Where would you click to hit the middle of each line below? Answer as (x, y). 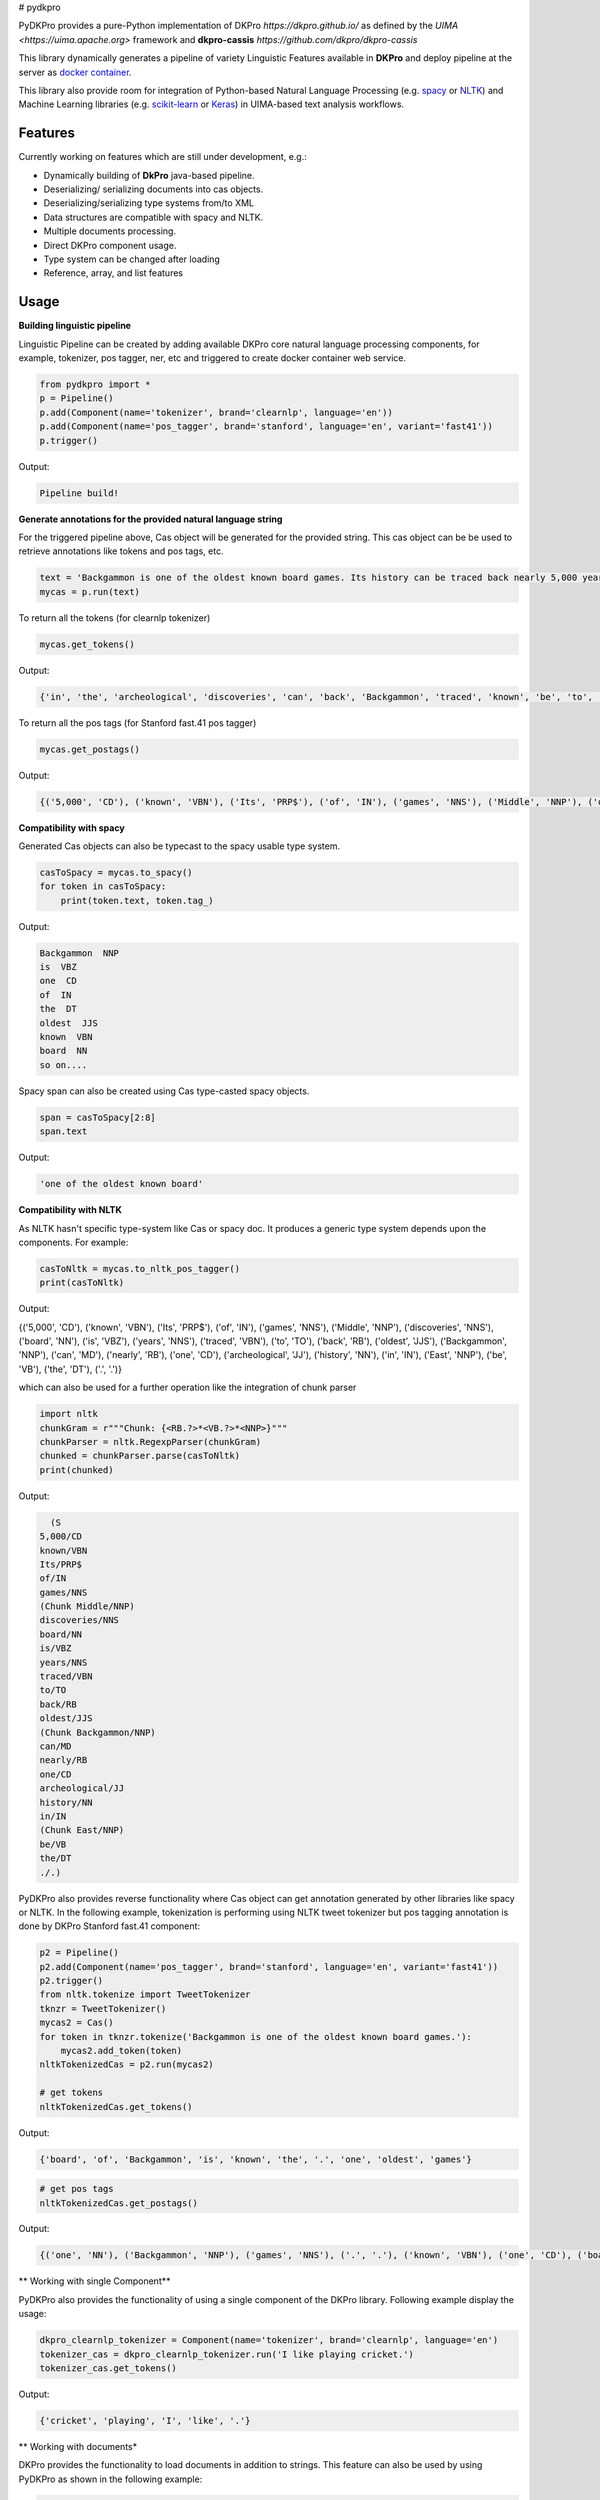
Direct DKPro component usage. (110, 245)
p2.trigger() (71, 1981)
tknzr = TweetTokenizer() (103, 2008)
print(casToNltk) (82, 1283)
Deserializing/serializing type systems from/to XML (149, 203)
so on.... (63, 1064)
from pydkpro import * (95, 384)
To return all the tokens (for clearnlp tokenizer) (114, 617)
